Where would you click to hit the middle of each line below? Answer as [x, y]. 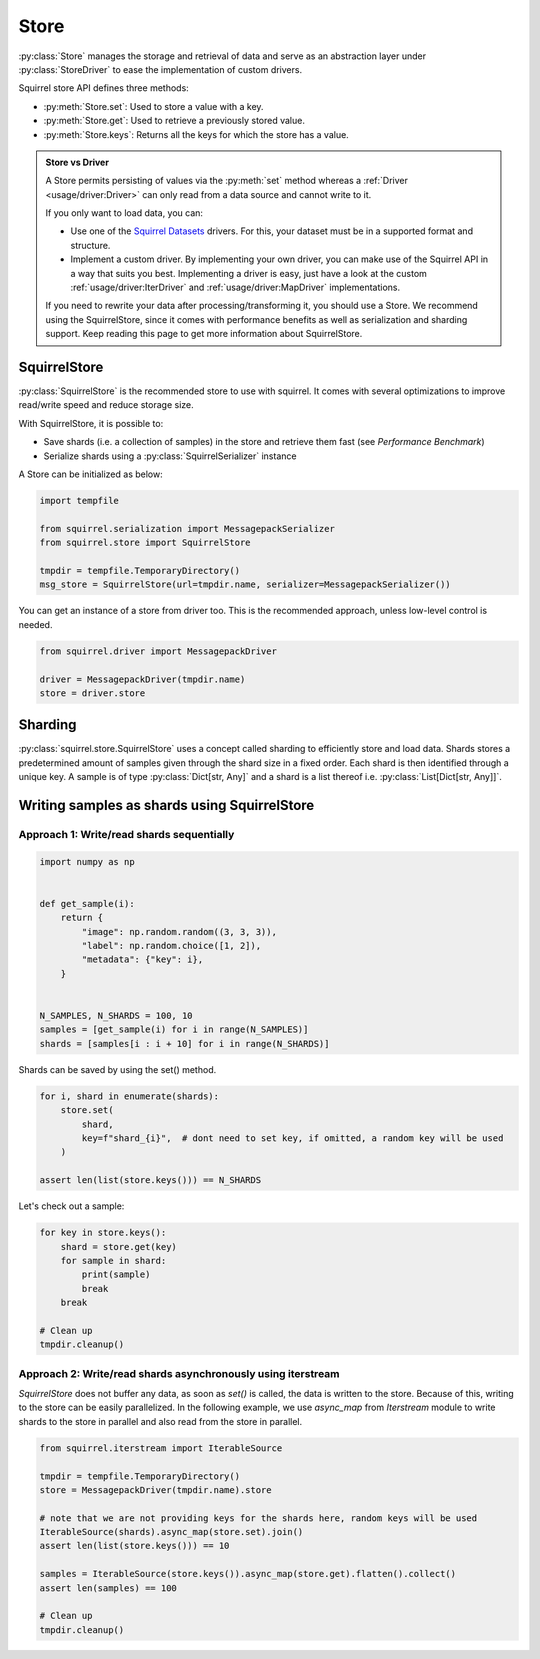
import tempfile [79, 501]
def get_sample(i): [87, 903]
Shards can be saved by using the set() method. [117, 1069]
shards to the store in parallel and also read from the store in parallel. [160, 1421]
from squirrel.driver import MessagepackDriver [158, 651]
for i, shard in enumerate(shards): [129, 1096]
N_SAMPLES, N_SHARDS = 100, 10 [116, 1016]
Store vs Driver [77, 162]
